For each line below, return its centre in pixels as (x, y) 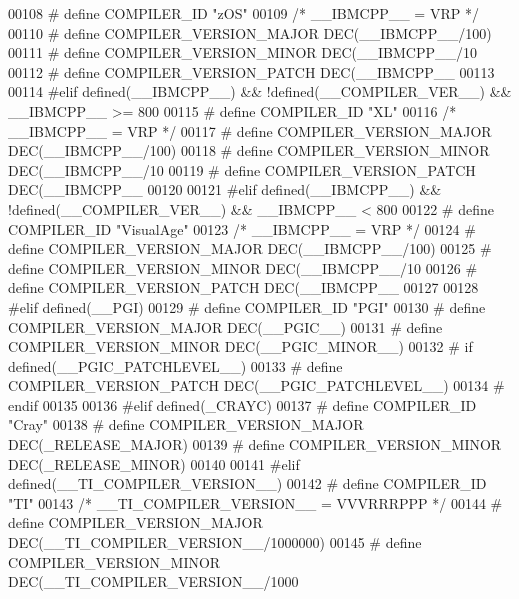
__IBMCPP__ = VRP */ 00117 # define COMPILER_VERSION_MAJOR (250, 130)
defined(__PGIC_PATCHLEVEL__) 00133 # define (175, 365)
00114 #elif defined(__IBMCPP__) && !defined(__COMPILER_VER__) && (260, 91)
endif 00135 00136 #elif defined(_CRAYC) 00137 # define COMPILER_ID (242, 404)
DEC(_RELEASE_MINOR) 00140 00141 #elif (154, 463)
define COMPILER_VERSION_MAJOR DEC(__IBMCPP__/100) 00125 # (250, 248)
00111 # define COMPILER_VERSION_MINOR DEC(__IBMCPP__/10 (243, 52)
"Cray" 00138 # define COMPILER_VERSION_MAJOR (186, 424)
